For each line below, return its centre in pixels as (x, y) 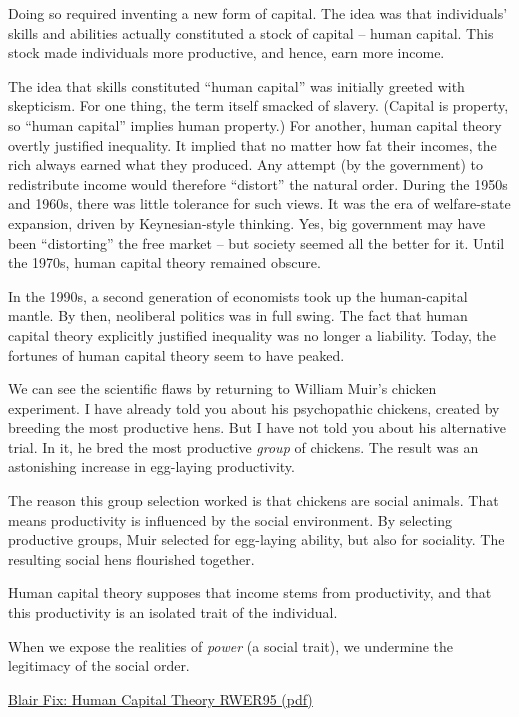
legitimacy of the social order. (99, 665)
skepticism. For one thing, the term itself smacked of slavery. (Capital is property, (258, 105)
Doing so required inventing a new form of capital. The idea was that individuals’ (258, 13)
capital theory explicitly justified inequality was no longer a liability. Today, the (252, 334)
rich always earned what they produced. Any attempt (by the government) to (246, 164)
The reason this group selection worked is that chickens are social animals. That (253, 500)
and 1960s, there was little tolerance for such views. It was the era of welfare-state (259, 203)
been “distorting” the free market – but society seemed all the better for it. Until (256, 242)
